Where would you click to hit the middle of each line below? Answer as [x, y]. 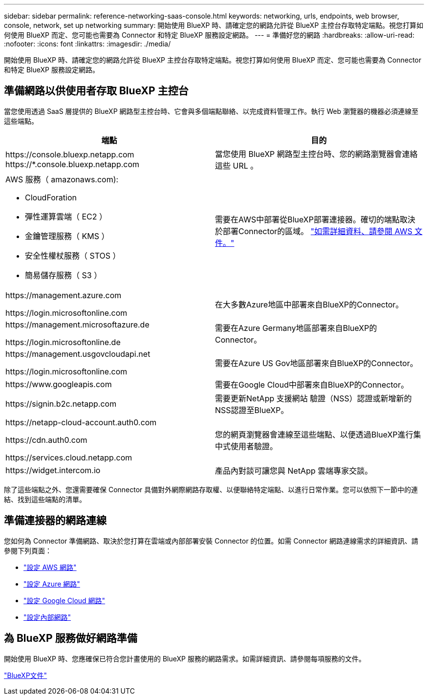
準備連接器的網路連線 [55, 521]
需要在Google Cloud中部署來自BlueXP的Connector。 [312, 384]
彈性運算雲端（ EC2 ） [66, 216]
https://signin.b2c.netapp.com [61, 404]
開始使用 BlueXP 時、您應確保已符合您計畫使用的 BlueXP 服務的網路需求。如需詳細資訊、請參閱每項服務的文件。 [185, 658]
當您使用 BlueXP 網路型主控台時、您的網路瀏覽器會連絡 [316, 154]
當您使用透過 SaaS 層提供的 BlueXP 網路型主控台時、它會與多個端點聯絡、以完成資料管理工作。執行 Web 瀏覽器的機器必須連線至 [211, 111]
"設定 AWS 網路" [50, 567]
